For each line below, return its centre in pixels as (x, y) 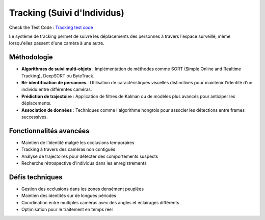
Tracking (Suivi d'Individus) (67, 13)
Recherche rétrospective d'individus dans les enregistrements (84, 163)
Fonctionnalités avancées (49, 131)
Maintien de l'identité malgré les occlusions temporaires (78, 143)
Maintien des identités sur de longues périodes (69, 196)
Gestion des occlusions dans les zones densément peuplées (83, 189)
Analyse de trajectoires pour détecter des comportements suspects (90, 156)
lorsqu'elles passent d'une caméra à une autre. (57, 43)
